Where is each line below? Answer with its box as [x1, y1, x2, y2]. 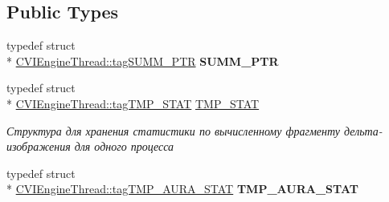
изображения [6, 138, 71, 155]
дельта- [344, 122, 383, 139]
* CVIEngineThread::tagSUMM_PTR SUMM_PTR [6, 52, 279, 69]
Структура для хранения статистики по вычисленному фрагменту [6, 122, 340, 139]
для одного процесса [74, 138, 174, 155]
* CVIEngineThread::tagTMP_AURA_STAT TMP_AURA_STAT [6, 180, 358, 197]
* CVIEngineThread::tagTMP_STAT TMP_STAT [6, 95, 260, 111]
